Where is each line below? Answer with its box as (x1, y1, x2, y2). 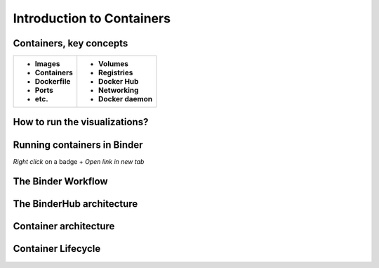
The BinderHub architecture (13, 198, 138, 210)
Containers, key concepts (13, 37, 128, 49)
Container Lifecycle (13, 243, 101, 255)
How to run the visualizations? (13, 116, 149, 128)
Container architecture (13, 220, 115, 232)
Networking (98, 85, 139, 95)
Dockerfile (34, 77, 71, 87)
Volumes (98, 59, 129, 69)
